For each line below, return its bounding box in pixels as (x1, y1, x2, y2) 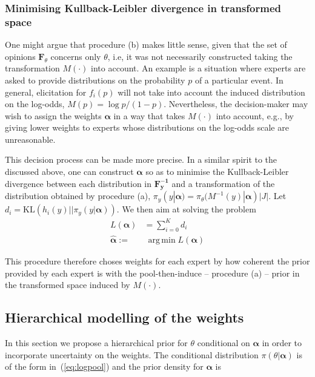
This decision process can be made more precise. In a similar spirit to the (5, 153, 277, 166)
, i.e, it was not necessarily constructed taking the (107, 50, 293, 62)
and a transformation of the (171, 177, 275, 189)
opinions (5, 50, 36, 62)
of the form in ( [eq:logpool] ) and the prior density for (5, 360, 204, 373)
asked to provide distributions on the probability (5, 73, 185, 86)
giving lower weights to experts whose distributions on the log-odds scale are (5, 121, 289, 134)
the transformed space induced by (5, 278, 130, 291)
